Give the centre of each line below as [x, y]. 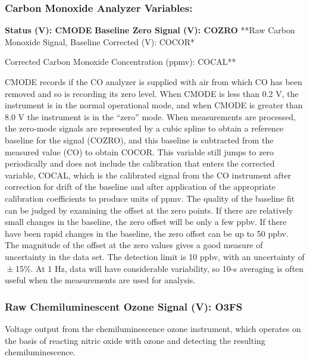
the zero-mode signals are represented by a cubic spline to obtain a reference [144, 128]
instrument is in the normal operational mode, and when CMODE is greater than [154, 105]
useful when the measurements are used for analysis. [100, 280]
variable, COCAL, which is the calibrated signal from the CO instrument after [148, 175]
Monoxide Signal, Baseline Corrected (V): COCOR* [100, 41]
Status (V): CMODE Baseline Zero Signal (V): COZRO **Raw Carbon [150, 30]
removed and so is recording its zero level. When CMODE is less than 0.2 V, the [152, 93]
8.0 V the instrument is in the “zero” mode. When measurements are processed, [151, 116]
